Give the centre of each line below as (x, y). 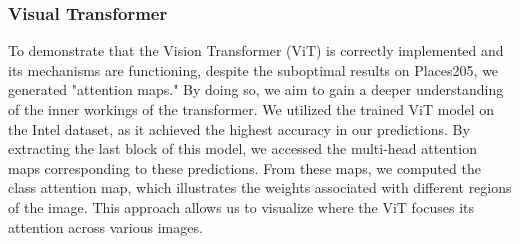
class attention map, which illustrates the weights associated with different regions (260, 187)
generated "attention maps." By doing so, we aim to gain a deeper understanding (256, 89)
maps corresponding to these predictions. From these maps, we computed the (244, 167)
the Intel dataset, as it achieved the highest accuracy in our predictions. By (239, 128)
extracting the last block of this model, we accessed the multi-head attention (242, 148)
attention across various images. (105, 226)
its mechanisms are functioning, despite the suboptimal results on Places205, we (253, 69)
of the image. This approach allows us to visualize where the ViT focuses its (241, 206)
